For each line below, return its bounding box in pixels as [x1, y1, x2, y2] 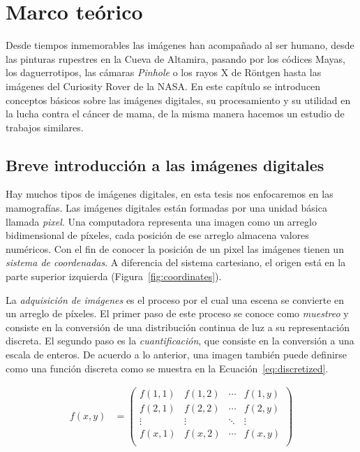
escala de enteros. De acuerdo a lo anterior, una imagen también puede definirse [6, 347, 347, 362]
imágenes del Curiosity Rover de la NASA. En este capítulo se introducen [6, 78, 321, 93]
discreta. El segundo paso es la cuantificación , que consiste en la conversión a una [6, 333, 354, 348]
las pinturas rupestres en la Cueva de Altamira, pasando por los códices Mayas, [6, 51, 345, 66]
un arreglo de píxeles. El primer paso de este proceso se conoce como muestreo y [6, 306, 349, 321]
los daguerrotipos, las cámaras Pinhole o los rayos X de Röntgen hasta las [6, 65, 322, 80]
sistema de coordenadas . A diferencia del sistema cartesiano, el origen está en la [6, 255, 346, 270]
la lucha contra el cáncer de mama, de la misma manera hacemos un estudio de [6, 106, 345, 121]
